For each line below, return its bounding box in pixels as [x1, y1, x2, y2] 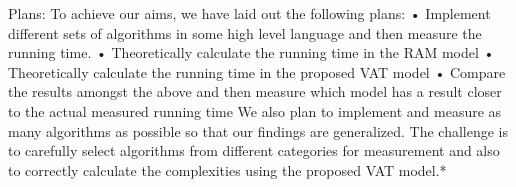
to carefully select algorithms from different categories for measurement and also [8, 140, 500, 161]
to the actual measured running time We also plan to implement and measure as [8, 100, 502, 121]
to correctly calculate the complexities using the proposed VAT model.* [8, 159, 447, 180]
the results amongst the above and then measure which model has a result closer [8, 81, 502, 102]
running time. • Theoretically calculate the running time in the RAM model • [8, 42, 495, 63]
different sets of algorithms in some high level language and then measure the [8, 22, 482, 43]
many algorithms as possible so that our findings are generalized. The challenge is [8, 120, 509, 141]
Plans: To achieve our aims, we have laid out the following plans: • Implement [8, 3, 491, 23]
